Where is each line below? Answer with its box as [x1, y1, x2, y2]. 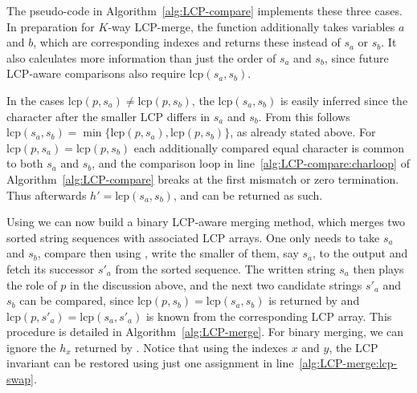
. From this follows [258, 107, 350, 124]
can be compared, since [19, 292, 134, 309]
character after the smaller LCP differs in [6, 107, 211, 124]
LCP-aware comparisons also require [6, 65, 186, 82]
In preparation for [6, 18, 95, 34]
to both [6, 155, 43, 172]
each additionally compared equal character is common [133, 139, 404, 156]
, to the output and [313, 245, 408, 261]
